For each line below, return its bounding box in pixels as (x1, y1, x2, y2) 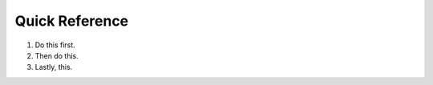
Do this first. (34, 40, 75, 50)
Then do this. (34, 51, 79, 60)
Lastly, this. (34, 63, 73, 72)
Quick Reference (14, 12, 129, 30)
